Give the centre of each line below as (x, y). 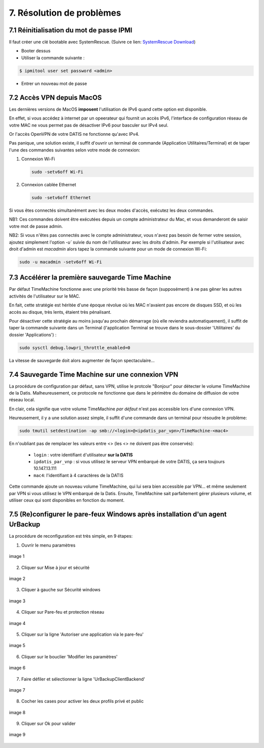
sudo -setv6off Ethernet (61, 198)
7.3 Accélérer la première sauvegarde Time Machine (90, 278)
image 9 (17, 735)
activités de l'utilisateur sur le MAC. (45, 296)
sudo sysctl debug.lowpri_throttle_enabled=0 (75, 348)
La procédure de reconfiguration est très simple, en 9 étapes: (71, 536)
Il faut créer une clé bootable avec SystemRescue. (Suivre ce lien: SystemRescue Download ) (102, 42)
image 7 (17, 690)
